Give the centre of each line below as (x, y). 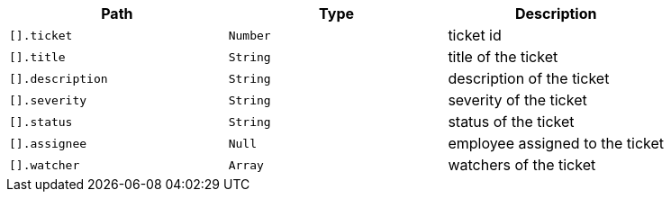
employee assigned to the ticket (556, 143)
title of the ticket (503, 57)
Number (249, 35)
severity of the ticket (517, 100)
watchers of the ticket (522, 165)
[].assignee (48, 143)
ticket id (475, 35)
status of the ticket (511, 122)
